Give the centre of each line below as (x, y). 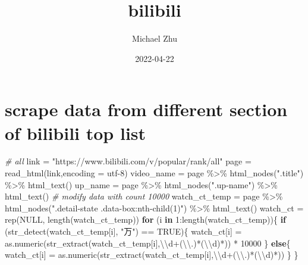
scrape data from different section (146, 109)
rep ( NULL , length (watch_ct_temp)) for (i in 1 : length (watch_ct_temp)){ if (146, 219)
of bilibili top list (76, 132)
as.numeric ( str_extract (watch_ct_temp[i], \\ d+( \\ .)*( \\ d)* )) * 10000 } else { (148, 243)
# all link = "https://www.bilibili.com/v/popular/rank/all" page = (128, 161)
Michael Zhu (155, 38)
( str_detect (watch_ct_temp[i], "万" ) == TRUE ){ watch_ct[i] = (123, 231)
